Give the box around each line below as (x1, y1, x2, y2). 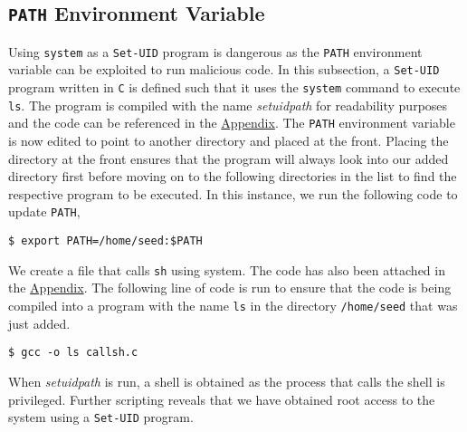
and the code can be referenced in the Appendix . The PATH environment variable (8, 113, 455, 132)
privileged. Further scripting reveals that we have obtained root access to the (8, 389, 435, 408)
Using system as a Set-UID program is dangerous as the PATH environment (8, 42, 423, 61)
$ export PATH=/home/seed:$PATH (8, 235, 203, 248)
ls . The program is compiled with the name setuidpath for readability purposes (8, 95, 448, 114)
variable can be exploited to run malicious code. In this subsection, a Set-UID (8, 60, 440, 79)
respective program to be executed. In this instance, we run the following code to (8, 184, 458, 203)
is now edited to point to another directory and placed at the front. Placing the (8, 131, 449, 150)
